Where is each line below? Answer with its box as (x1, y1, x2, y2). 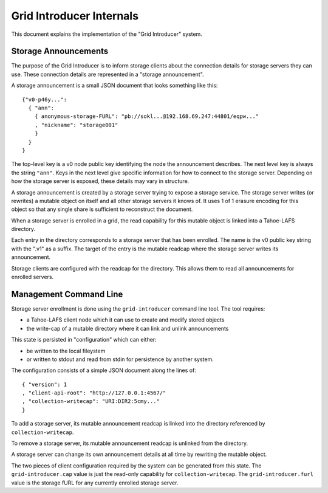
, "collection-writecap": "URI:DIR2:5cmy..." (22, 398, 160, 405)
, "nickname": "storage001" (34, 122, 118, 128)
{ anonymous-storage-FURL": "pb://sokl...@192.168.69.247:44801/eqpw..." (34, 113, 259, 120)
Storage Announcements (11, 46, 109, 57)
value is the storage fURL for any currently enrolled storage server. (11, 479, 179, 486)
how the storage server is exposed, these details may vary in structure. (11, 178, 190, 185)
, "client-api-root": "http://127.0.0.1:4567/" (22, 390, 166, 396)
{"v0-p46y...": (22, 96, 67, 103)
